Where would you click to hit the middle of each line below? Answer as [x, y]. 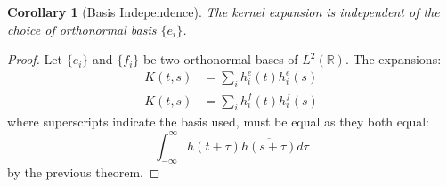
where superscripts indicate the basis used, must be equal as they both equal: [218, 122]
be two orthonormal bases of [220, 59]
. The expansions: [393, 59]
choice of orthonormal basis [82, 29]
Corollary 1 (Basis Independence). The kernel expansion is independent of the [223, 12]
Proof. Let [35, 59]
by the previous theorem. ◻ [84, 172]
